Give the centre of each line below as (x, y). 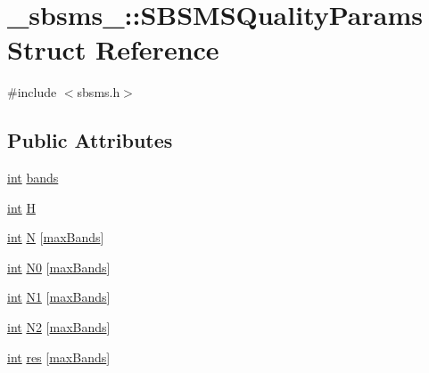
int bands (33, 178)
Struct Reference (113, 49)
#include (32, 92)
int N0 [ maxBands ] (59, 267)
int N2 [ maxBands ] (59, 327)
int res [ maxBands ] (59, 357)
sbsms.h (99, 92)
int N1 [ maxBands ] (59, 297)
